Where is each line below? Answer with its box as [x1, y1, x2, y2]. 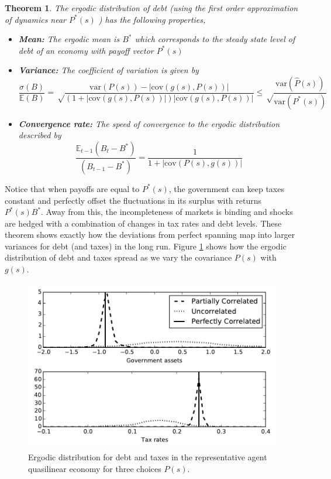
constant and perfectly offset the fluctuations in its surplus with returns [5, 194, 261, 206]
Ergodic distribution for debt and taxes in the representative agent [28, 450, 267, 463]
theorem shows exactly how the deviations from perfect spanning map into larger [5, 228, 295, 241]
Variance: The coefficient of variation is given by [18, 64, 199, 76]
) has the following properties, [98, 13, 206, 25]
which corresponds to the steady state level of [135, 33, 295, 45]
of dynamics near [5, 13, 67, 25]
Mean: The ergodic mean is [18, 33, 120, 45]
